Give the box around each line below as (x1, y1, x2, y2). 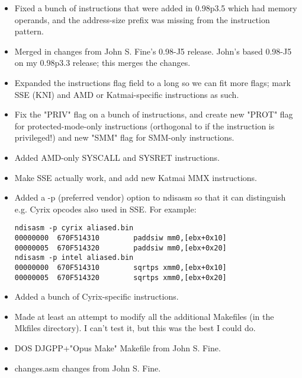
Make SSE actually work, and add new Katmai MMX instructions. (14, 171, 257, 183)
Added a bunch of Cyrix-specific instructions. (14, 290, 179, 303)
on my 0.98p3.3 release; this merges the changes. (14, 56, 191, 69)
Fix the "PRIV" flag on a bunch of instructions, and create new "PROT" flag (14, 108, 293, 120)
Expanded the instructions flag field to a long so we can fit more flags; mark (14, 76, 291, 88)
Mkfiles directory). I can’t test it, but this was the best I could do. (14, 322, 256, 334)
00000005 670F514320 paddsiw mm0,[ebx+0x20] (14, 243, 227, 252)
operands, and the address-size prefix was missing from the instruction (14, 13, 270, 26)
